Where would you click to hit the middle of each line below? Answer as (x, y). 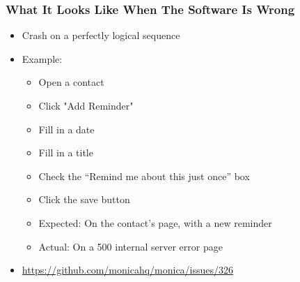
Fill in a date (66, 129)
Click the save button (84, 199)
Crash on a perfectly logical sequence (101, 35)
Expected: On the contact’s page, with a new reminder (155, 222)
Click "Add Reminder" (86, 105)
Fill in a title (66, 153)
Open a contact (71, 82)
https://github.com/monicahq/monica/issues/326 (128, 270)
